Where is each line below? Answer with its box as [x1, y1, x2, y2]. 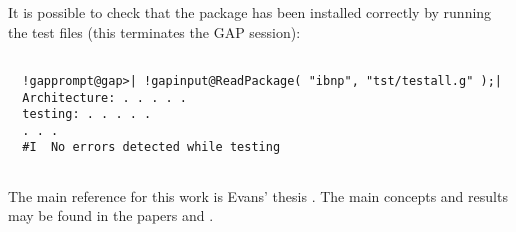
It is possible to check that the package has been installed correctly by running [8, 2, 492, 22]
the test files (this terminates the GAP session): [8, 21, 301, 42]
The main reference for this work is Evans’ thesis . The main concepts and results [8, 185, 508, 206]
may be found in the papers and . [8, 205, 214, 226]
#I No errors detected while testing [22, 140, 281, 155]
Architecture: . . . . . [22, 90, 187, 105]
